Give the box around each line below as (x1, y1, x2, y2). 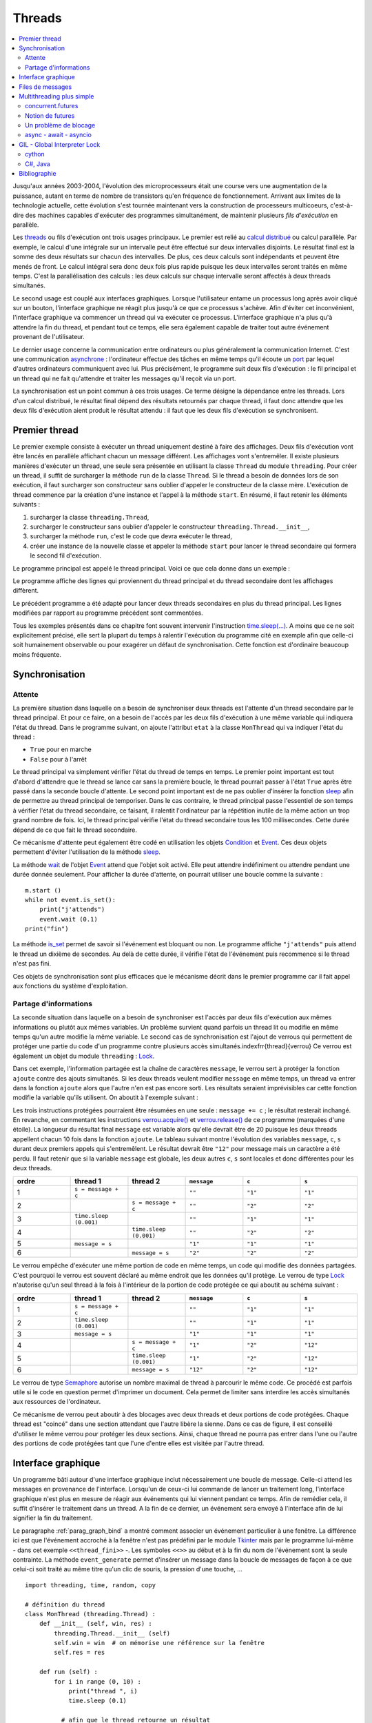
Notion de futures (25, 111, 75, 120)
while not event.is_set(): (25, 896, 116, 904)
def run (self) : (39, 1668, 98, 1676)
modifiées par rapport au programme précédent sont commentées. (12, 609, 203, 617)
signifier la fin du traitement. (12, 1513, 93, 1522)
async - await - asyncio (25, 131, 92, 139)
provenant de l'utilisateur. (12, 333, 85, 341)
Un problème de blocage (25, 121, 96, 130)
